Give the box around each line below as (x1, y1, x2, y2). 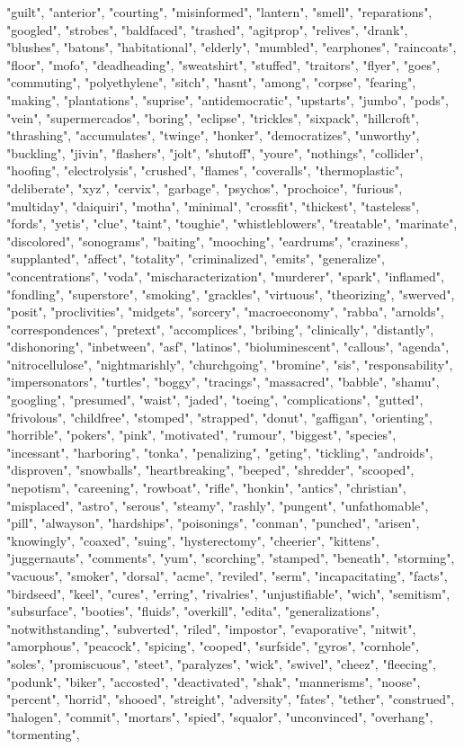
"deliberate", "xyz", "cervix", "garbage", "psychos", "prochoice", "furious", (6, 178, 403, 197)
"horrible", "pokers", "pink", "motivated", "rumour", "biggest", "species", (6, 425, 397, 444)
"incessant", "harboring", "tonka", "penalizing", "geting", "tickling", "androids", (6, 442, 433, 461)
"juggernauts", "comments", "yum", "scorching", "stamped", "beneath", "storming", (6, 548, 455, 567)
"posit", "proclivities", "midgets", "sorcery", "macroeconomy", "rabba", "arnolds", (6, 302, 444, 321)
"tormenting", (6, 725, 80, 744)
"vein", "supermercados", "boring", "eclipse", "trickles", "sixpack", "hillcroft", (6, 108, 419, 127)
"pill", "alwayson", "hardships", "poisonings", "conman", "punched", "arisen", (6, 513, 420, 532)
